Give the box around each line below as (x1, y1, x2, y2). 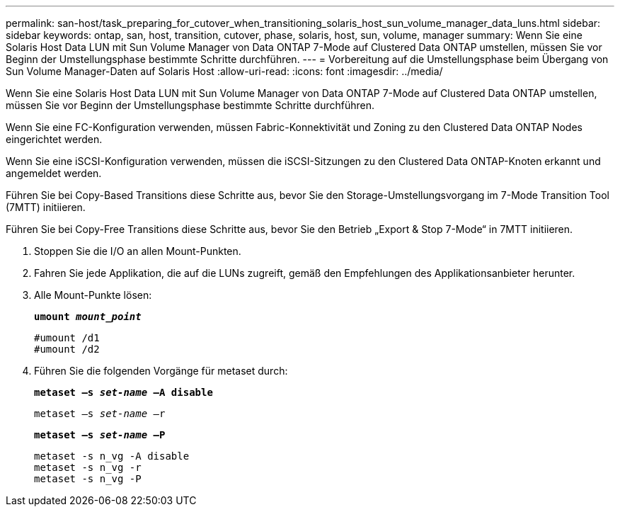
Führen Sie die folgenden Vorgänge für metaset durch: (34, 365, 288, 377)
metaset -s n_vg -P (34, 473, 142, 484)
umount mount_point (34, 311, 142, 322)
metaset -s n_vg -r (34, 462, 142, 473)
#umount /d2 (34, 343, 100, 355)
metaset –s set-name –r (34, 408, 166, 419)
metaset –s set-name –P (34, 429, 166, 440)
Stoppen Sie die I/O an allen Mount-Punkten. (34, 245, 241, 257)
